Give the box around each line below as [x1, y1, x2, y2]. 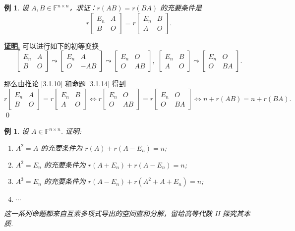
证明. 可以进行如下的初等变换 [4, 40, 99, 51]
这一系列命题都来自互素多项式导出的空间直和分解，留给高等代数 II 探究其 [4, 208, 243, 219]
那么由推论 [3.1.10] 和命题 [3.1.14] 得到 [4, 78, 126, 89]
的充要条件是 [160, 2, 202, 12]
